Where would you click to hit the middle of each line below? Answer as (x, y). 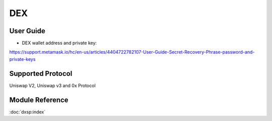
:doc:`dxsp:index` (27, 112)
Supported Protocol (41, 74)
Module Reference (39, 100)
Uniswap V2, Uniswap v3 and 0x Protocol (52, 85)
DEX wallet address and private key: (59, 43)
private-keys (22, 59)
